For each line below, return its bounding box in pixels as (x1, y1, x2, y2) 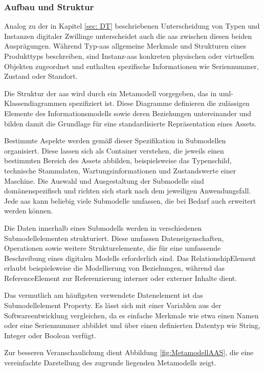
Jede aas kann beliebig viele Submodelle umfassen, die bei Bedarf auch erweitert (4, 195, 256, 206)
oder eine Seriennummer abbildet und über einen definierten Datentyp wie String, (4, 320, 260, 331)
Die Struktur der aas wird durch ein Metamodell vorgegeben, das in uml (4, 88, 231, 98)
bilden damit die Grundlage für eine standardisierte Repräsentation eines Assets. (4, 118, 257, 128)
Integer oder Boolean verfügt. (4, 330, 96, 340)
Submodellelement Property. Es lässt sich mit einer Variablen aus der (4, 300, 222, 311)
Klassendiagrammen (4, 98, 67, 108)
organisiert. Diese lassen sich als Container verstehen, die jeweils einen (4, 145, 224, 156)
